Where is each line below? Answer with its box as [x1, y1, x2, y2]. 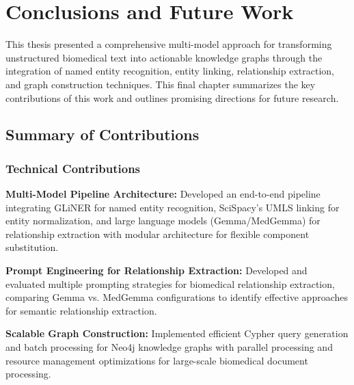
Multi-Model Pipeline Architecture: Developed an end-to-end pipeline [5, 187, 321, 201]
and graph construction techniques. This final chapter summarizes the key [5, 77, 316, 91]
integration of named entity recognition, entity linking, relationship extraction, [5, 64, 334, 78]
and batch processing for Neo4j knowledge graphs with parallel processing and [5, 340, 333, 354]
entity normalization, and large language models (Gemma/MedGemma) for [5, 213, 321, 228]
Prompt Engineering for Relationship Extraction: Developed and [5, 263, 308, 278]
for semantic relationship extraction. [5, 303, 157, 317]
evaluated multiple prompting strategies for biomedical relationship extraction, [5, 276, 335, 291]
